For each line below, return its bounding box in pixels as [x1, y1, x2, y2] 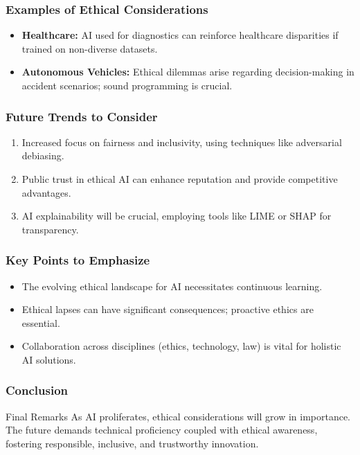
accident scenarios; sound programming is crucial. [21, 78, 233, 92]
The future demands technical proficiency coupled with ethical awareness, [6, 422, 318, 437]
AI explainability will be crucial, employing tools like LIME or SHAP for [21, 208, 332, 223]
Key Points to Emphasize [6, 251, 150, 269]
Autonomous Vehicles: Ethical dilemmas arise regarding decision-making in [21, 64, 354, 79]
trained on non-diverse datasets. [21, 41, 158, 55]
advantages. [21, 185, 71, 199]
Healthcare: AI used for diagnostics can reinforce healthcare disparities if [21, 28, 339, 42]
